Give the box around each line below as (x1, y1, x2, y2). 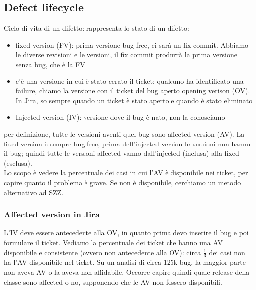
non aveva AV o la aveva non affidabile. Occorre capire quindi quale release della (4, 266, 250, 277)
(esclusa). (4, 157, 32, 168)
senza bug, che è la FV (15, 59, 85, 69)
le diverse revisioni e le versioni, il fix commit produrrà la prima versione (15, 49, 237, 60)
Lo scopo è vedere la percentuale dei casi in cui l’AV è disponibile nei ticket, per (4, 167, 248, 178)
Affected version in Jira (4, 208, 100, 220)
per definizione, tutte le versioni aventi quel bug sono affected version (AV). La (4, 128, 245, 139)
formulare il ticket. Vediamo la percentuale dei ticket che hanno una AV (4, 237, 223, 247)
